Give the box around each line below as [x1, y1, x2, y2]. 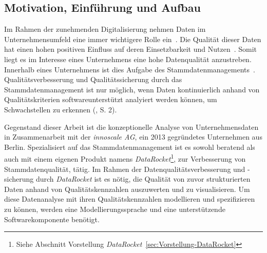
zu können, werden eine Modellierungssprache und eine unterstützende [4, 203, 225, 214]
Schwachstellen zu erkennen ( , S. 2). [4, 104, 117, 114]
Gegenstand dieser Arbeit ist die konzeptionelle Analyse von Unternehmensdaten [4, 121, 259, 132]
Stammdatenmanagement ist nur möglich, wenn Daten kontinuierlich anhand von [4, 84, 260, 94]
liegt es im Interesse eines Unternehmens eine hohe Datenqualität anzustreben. [4, 53, 252, 64]
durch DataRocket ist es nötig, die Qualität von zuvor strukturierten [35, 173, 251, 184]
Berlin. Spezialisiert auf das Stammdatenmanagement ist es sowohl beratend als [4, 141, 255, 152]
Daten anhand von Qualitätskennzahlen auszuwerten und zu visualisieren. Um [4, 183, 250, 194]
